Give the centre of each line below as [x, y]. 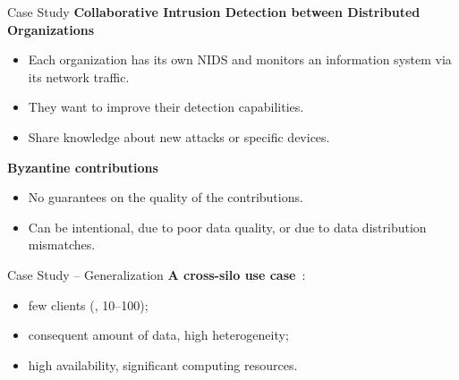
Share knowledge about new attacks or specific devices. [179, 136]
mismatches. [62, 245]
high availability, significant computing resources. [163, 364]
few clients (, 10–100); [88, 304]
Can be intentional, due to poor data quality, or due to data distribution [227, 227]
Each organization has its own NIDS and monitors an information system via [240, 59]
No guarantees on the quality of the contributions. [166, 197]
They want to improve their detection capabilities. [166, 107]
